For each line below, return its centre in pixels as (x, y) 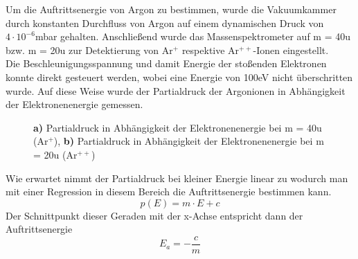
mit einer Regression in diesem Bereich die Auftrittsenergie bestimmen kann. (169, 191)
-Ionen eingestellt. (291, 50)
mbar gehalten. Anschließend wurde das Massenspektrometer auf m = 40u (193, 36)
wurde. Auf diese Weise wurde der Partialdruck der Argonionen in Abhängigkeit (176, 90)
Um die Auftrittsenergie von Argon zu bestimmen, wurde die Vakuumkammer (171, 9)
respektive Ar (211, 50)
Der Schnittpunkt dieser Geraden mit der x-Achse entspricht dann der (154, 215)
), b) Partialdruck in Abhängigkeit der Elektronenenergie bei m (189, 141)
